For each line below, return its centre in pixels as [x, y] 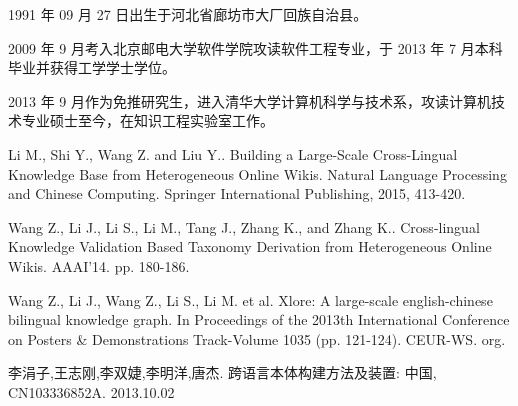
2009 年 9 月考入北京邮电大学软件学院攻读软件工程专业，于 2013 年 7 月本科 [255, 47]
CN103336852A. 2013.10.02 [91, 391]
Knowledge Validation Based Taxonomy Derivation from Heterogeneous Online [250, 246]
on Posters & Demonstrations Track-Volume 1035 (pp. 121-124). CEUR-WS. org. [257, 338]
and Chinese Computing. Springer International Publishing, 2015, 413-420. [237, 193]
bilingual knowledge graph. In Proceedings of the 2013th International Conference [259, 319]
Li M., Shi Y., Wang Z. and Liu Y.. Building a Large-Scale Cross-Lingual [233, 153]
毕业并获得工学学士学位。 [92, 67]
